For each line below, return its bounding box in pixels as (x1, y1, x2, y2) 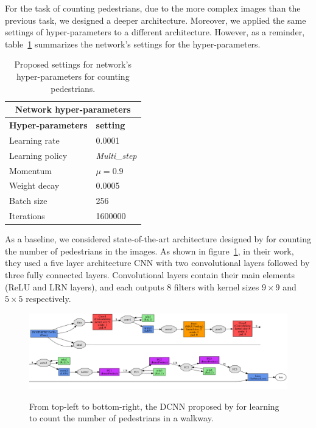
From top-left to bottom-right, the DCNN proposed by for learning (29, 399, 279, 412)
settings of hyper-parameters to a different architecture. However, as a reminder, (5, 26, 305, 38)
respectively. (26, 292, 71, 305)
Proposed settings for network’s (14, 58, 132, 71)
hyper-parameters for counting (16, 69, 130, 82)
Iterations (9, 209, 45, 222)
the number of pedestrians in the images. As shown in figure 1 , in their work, (5, 244, 294, 257)
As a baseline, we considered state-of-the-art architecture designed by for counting (5, 233, 311, 245)
